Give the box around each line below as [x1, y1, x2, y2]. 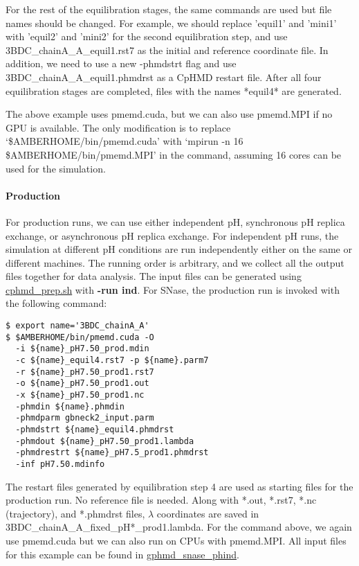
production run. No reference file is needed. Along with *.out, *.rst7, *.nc [6, 493, 317, 507]
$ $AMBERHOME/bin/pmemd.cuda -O [6, 332, 154, 342]
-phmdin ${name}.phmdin [15, 401, 125, 412]
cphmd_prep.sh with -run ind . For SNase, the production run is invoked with [6, 282, 340, 297]
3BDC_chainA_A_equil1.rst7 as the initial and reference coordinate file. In [6, 42, 329, 57]
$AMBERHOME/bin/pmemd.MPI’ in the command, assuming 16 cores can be [6, 147, 342, 161]
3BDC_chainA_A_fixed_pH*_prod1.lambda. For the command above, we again [6, 520, 352, 534]
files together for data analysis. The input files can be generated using [6, 269, 302, 283]
